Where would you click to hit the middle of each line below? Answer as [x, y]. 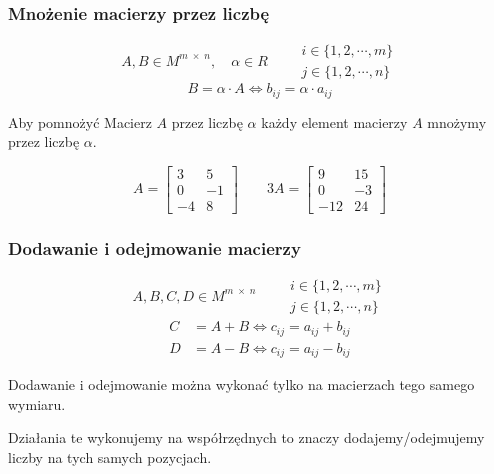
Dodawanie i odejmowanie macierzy [154, 247]
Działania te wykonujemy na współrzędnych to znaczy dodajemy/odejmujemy [246, 437]
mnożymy [457, 121]
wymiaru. [37, 403]
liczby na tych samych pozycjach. [110, 457]
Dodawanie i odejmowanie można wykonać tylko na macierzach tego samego [241, 384]
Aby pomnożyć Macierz [80, 121]
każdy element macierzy [334, 121]
